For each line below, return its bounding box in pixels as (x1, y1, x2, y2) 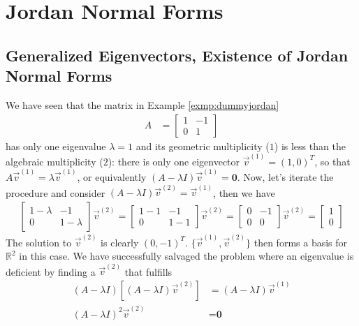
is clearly (101, 235, 139, 249)
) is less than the (274, 138, 346, 153)
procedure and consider (6, 185, 105, 200)
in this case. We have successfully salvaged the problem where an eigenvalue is (19, 249, 354, 263)
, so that (314, 154, 351, 168)
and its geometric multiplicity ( (135, 138, 270, 153)
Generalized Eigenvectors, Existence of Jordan (6, 44, 349, 66)
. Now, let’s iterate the (237, 170, 334, 184)
